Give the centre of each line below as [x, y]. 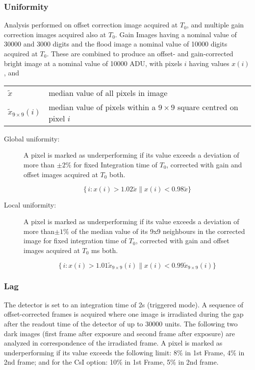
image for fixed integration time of [75, 241]
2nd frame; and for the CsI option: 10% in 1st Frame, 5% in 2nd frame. [111, 362]
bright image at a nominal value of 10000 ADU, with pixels [93, 63]
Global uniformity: [32, 138]
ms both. [105, 250]
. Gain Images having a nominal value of [176, 34]
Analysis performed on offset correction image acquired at [91, 25]
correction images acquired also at [55, 34]
